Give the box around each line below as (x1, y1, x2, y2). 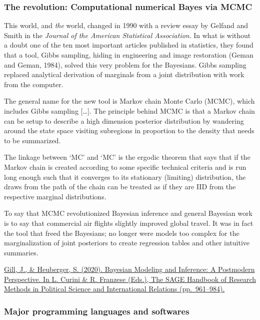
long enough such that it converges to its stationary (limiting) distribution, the (4, 171, 246, 182)
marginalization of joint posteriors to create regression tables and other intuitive (4, 237, 250, 248)
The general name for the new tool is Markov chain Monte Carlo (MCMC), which (4, 96, 255, 106)
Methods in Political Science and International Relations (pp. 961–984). (4, 283, 225, 294)
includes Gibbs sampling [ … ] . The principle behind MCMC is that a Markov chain (4, 105, 255, 116)
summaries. (4, 247, 38, 257)
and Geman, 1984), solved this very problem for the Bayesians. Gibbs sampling (4, 59, 246, 70)
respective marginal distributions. (4, 191, 106, 201)
